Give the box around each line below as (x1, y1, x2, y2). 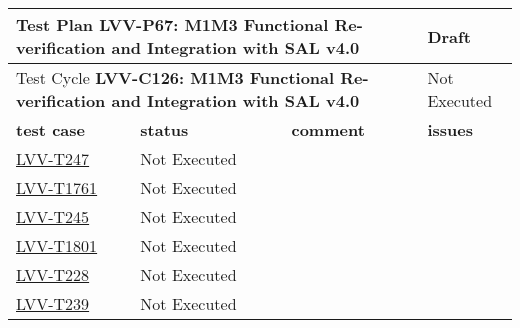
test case (16, 118, 85, 141)
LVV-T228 (16, 263, 90, 286)
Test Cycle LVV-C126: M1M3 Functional (16, 66, 335, 89)
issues (427, 118, 473, 141)
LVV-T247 (16, 147, 90, 170)
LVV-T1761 (16, 176, 98, 199)
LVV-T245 (16, 205, 90, 228)
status (140, 118, 189, 141)
